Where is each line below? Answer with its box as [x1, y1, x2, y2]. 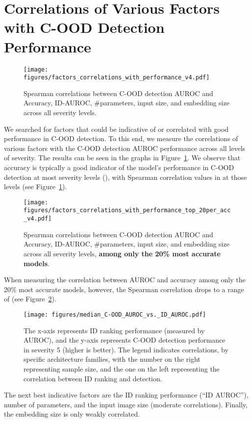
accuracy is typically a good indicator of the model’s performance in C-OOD [4, 162, 234, 172]
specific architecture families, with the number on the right [24, 354, 201, 364]
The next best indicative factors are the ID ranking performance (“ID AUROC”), [4, 390, 249, 400]
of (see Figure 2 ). [4, 294, 56, 304]
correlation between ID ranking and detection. [24, 373, 162, 383]
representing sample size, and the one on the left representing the [24, 363, 220, 373]
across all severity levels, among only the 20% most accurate [24, 248, 221, 258]
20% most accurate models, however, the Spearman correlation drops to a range [4, 284, 244, 294]
